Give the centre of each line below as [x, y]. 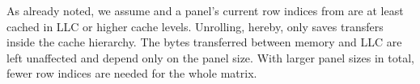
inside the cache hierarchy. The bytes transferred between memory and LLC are [204, 42]
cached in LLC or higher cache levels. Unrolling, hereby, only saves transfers [195, 26]
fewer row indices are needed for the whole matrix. [132, 73]
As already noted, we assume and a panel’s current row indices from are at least [205, 10]
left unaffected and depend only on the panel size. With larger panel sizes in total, [210, 57]
